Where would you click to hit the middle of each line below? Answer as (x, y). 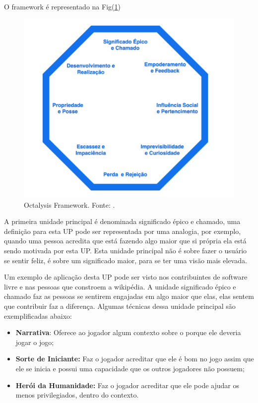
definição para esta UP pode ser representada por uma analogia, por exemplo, (123, 231)
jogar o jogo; (35, 342)
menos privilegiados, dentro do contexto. (77, 395)
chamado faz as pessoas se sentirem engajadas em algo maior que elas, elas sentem (129, 296)
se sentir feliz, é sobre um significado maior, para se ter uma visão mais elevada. (126, 260)
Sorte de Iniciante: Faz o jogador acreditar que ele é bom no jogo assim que (135, 359)
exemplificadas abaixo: (38, 316)
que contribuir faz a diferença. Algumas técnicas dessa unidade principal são (120, 306)
